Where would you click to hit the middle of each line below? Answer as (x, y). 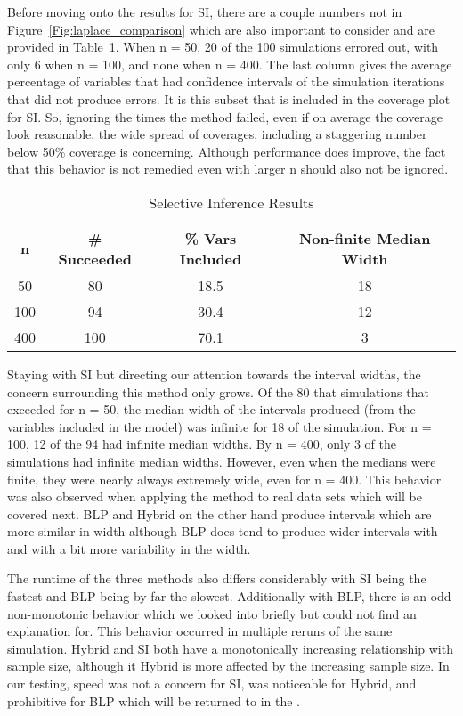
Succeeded (95, 258)
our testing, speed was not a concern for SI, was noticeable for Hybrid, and (212, 683)
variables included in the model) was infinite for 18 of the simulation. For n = (219, 426)
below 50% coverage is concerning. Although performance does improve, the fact (227, 151)
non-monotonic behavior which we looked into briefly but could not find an (212, 613)
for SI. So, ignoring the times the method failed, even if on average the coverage (225, 116)
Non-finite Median (365, 238)
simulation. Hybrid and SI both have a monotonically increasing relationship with (230, 648)
